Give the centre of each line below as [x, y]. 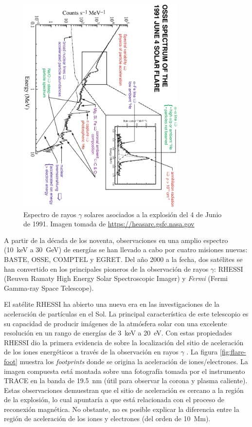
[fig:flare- [233, 352]
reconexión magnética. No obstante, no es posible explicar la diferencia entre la [122, 409]
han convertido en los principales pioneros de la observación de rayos [106, 269]
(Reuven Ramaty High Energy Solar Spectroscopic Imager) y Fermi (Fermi [116, 278]
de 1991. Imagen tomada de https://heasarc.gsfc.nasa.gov [109, 224]
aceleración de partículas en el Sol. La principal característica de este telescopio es [126, 313]
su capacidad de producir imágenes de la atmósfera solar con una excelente [116, 323]
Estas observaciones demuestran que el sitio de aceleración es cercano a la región [124, 390]
